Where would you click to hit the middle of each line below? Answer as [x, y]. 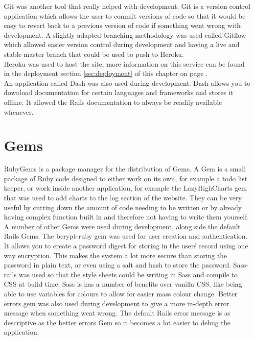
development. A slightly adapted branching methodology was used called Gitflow [125, 35]
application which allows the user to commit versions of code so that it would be [125, 15]
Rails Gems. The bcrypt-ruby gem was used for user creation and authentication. [126, 236]
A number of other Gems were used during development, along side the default [122, 226]
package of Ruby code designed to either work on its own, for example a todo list [126, 178]
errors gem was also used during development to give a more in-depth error [117, 303]
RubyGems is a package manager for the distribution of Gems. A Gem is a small [125, 169]
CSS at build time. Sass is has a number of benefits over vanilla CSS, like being [123, 284]
